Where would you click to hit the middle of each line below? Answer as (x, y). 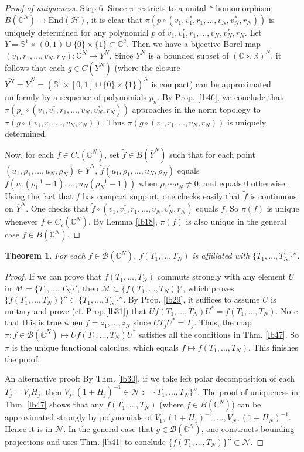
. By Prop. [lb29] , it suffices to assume (192, 299)
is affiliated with (221, 255)
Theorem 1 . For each (45, 255)
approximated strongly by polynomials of (78, 417)
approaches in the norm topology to (196, 109)
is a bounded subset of (189, 55)
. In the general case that (108, 428)
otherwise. (269, 183)
